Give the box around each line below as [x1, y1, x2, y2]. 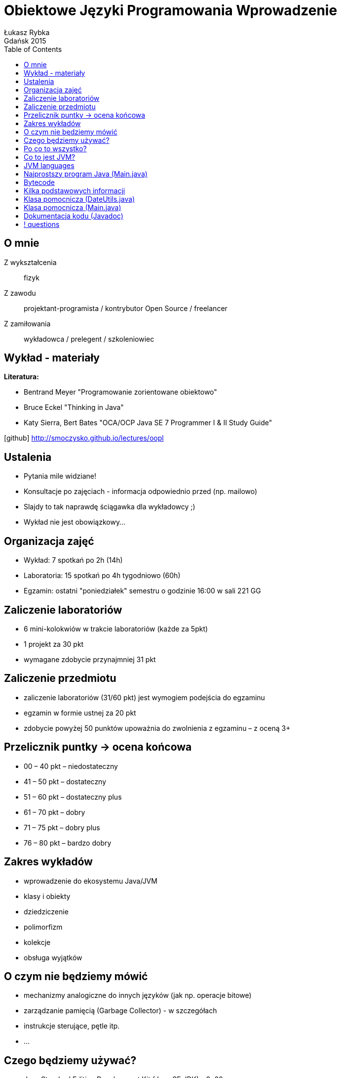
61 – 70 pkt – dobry [24, 808, 85, 816]
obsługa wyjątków [24, 953, 82, 962]
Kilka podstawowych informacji [24, 186, 125, 195]
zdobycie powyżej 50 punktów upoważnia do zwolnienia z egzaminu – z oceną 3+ [24, 723, 291, 732]
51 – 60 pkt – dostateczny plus [24, 792, 122, 801]
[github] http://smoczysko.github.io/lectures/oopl [4, 434, 164, 443]
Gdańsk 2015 [4, 36, 46, 45]
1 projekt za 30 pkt [24, 639, 84, 648]
